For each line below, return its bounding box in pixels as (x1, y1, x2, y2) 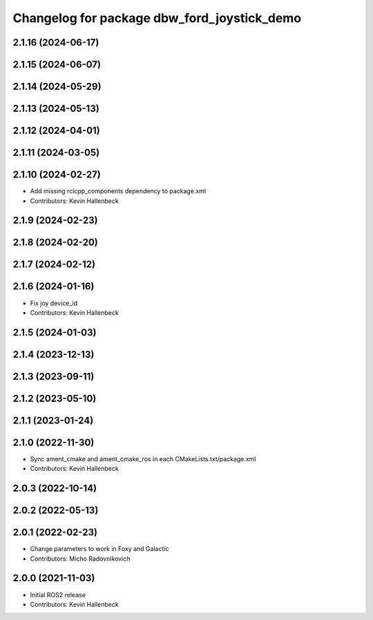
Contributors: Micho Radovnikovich (30, 554, 131, 563)
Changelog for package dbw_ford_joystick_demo (12, 10, 302, 26)
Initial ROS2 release (30, 590, 86, 599)
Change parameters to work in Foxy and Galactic (30, 545, 169, 553)
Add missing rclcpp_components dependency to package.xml (30, 187, 207, 195)
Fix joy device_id (30, 299, 78, 307)
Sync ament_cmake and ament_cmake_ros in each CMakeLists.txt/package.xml (30, 454, 256, 463)
